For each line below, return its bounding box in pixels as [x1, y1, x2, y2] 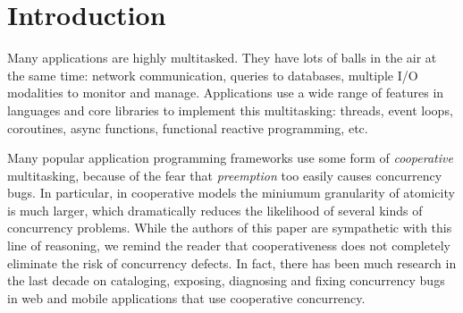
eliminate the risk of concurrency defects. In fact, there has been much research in [7, 253, 457, 272]
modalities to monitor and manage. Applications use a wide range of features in [7, 83, 444, 102]
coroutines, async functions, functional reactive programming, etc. [7, 118, 368, 137]
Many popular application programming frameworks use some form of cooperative [7, 148, 453, 167]
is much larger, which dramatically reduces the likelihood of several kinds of [7, 200, 423, 219]
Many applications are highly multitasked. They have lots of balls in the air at [7, 48, 437, 67]
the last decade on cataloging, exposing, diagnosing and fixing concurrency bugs [7, 271, 445, 290]
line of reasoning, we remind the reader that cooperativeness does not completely [7, 236, 450, 255]
